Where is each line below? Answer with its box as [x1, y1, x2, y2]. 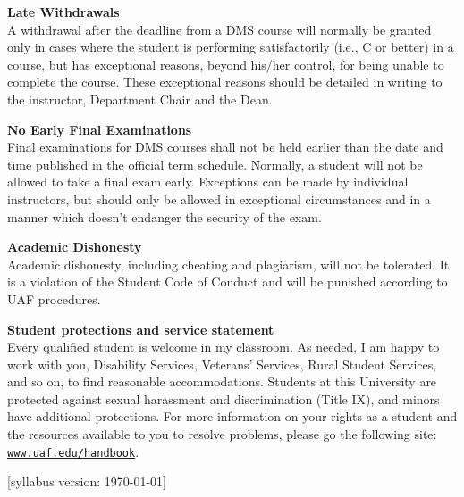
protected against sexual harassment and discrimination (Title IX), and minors [7, 389, 440, 408]
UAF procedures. [7, 289, 101, 308]
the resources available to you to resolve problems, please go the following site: [7, 425, 437, 443]
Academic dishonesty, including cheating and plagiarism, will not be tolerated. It [7, 254, 450, 273]
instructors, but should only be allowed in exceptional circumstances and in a [7, 189, 431, 208]
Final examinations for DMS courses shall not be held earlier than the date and [7, 137, 443, 156]
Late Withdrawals [7, 3, 120, 21]
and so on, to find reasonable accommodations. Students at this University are [7, 372, 437, 391]
